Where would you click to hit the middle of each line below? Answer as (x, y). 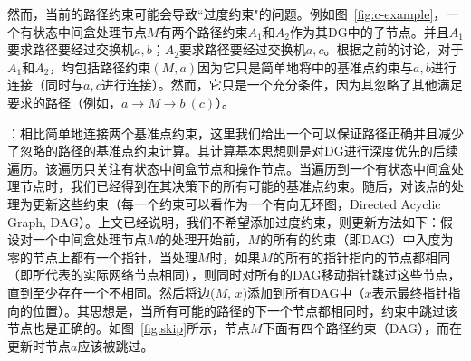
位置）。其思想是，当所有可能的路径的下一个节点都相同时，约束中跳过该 (245, 310)
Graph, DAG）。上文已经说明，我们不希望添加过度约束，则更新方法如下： (224, 221)
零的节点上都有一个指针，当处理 (102, 256)
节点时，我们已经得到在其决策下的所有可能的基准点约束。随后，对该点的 (235, 186)
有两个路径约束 (203, 31)
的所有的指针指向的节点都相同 (362, 256)
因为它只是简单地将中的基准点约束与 (306, 66)
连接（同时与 (45, 85)
